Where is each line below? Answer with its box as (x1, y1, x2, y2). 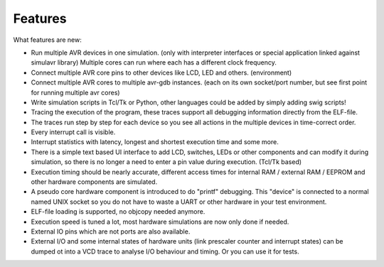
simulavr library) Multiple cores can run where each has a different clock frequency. (31, 58, 277, 67)
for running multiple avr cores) (31, 88, 120, 97)
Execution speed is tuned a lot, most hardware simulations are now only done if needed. (31, 217, 289, 226)
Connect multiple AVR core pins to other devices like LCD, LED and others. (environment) (31, 68, 292, 77)
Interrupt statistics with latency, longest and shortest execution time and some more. (31, 138, 279, 146)
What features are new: (13, 36, 82, 44)
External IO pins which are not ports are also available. (31, 227, 191, 236)
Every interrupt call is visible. (31, 128, 116, 136)
